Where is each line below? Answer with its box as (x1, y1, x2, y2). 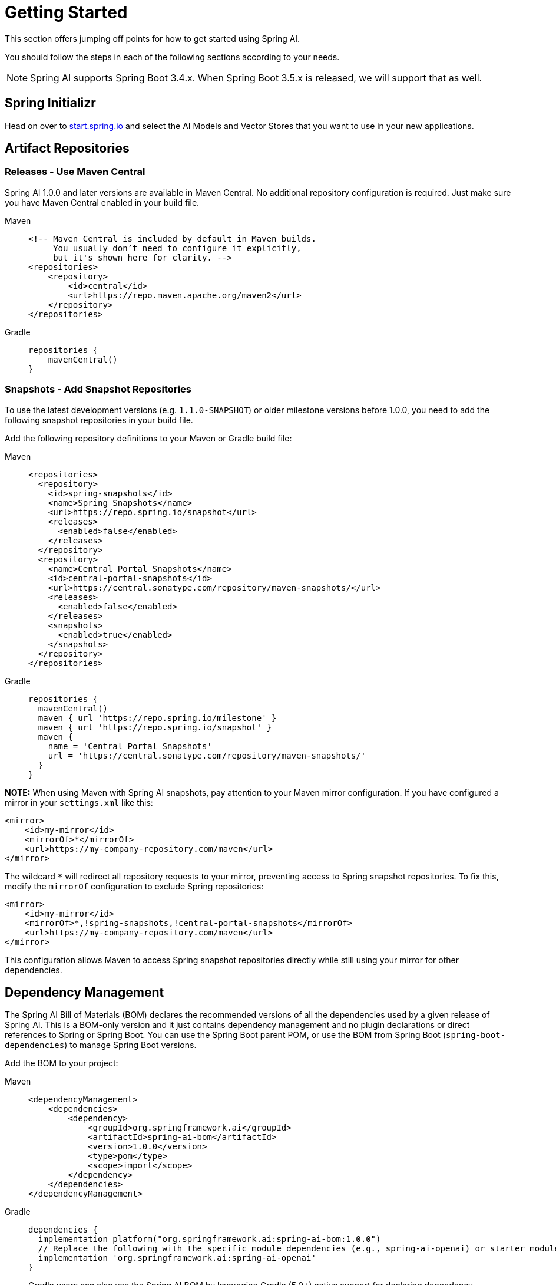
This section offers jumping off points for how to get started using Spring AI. (5, 33, 300, 44)
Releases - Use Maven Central (5, 166, 145, 178)
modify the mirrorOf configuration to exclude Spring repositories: (5, 881, 264, 891)
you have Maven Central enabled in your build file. (5, 197, 200, 207)
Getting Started (5, 2, 128, 22)
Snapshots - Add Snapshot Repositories (5, 383, 191, 396)
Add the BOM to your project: (5, 1058, 118, 1069)
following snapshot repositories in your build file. (5, 414, 193, 425)
